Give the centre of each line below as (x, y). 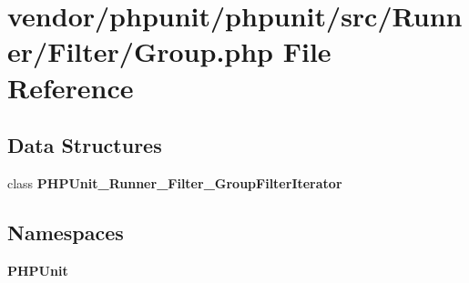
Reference (71, 87)
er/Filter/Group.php (140, 51)
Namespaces (66, 232)
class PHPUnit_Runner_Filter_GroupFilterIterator (175, 182)
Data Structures (85, 145)
